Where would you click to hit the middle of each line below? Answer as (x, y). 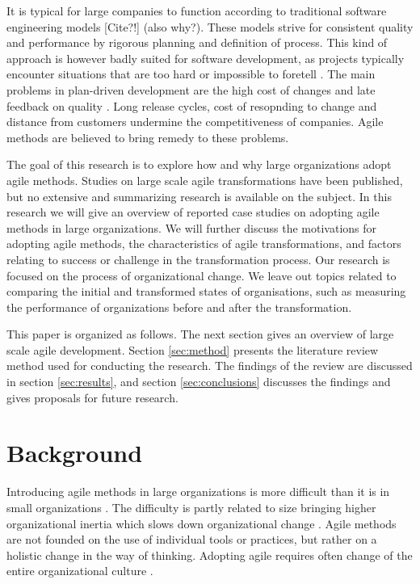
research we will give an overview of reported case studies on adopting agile (193, 212)
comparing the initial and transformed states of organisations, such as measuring (206, 291)
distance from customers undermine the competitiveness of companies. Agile (195, 122)
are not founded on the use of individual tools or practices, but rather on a (192, 539)
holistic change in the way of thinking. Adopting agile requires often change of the (210, 555)
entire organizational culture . (80, 571)
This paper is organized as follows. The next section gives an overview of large (200, 334)
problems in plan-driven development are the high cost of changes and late (191, 89)
